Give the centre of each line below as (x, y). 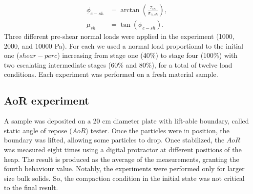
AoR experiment (47, 100)
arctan (130, 10)
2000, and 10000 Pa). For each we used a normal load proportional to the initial (124, 45)
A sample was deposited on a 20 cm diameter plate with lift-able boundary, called (126, 121)
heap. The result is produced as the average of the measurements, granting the (122, 159)
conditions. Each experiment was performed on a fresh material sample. (111, 74)
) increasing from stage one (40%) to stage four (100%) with (148, 55)
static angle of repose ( (38, 130)
